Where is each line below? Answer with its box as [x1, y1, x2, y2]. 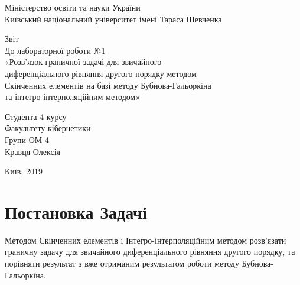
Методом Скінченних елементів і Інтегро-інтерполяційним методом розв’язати [5, 234, 286, 246]
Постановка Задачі [5, 199, 147, 224]
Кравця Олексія [5, 145, 61, 157]
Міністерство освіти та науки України [5, 1, 141, 13]
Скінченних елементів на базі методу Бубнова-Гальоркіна [5, 79, 211, 91]
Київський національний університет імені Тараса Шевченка [5, 12, 222, 25]
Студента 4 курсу [5, 110, 67, 122]
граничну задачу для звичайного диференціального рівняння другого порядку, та [5, 245, 295, 258]
